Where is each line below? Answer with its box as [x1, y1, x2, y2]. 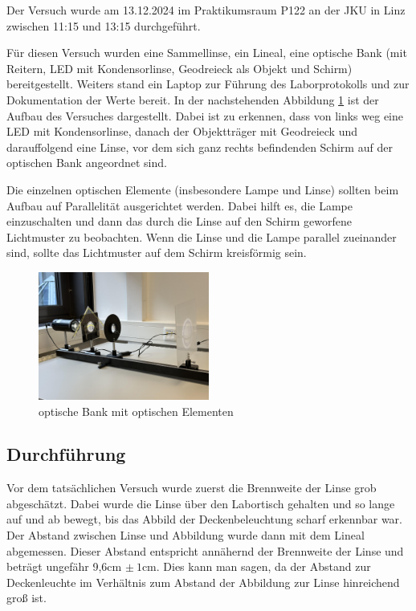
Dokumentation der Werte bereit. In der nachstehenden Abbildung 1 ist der [6, 91, 379, 108]
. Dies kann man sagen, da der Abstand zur [156, 558, 371, 575]
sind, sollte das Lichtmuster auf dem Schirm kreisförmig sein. [6, 244, 307, 261]
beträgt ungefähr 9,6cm [6, 558, 122, 575]
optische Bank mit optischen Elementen [39, 402, 234, 419]
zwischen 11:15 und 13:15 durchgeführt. [6, 17, 201, 34]
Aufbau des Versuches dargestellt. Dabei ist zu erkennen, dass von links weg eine [6, 107, 404, 124]
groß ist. [6, 589, 47, 606]
